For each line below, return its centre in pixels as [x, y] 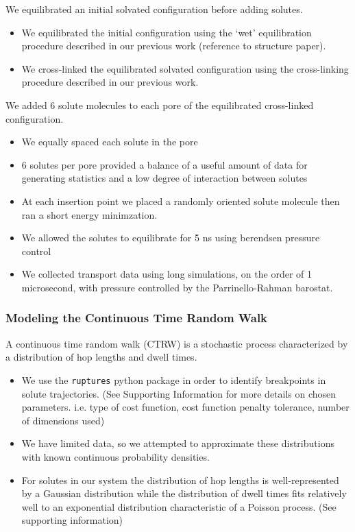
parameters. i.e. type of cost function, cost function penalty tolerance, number [185, 407]
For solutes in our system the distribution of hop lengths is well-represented [180, 480]
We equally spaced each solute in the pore [110, 142]
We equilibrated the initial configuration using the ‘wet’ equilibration [167, 32]
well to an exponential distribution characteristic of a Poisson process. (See [179, 506]
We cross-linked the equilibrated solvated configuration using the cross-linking [185, 68]
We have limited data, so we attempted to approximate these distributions [178, 443]
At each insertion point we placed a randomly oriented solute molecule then [181, 201]
